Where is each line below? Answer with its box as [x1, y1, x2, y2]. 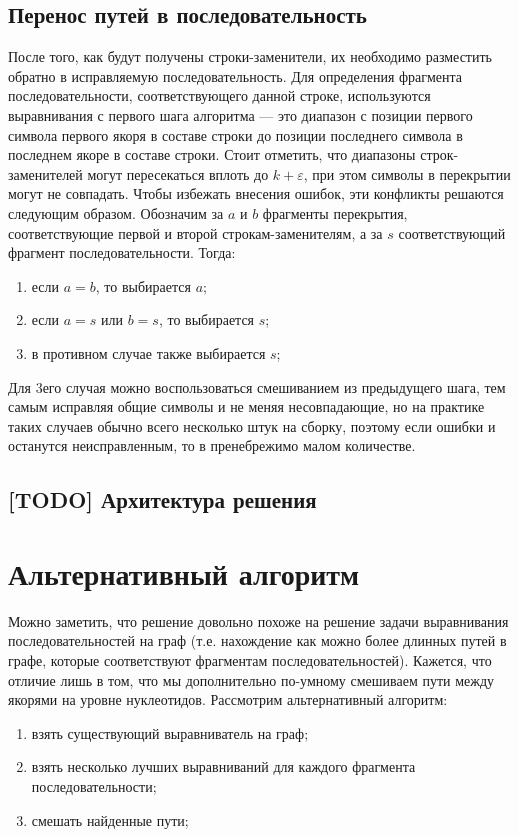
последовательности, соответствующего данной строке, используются [8, 85, 431, 106]
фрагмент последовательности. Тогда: [8, 242, 236, 263]
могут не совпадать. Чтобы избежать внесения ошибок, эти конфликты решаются [8, 183, 504, 204]
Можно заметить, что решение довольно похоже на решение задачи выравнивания [8, 610, 509, 631]
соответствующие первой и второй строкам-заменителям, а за [8, 222, 383, 243]
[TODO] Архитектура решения [8, 484, 317, 515]
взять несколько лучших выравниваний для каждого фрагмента [31, 756, 416, 777]
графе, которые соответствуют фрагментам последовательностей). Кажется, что [8, 649, 492, 670]
